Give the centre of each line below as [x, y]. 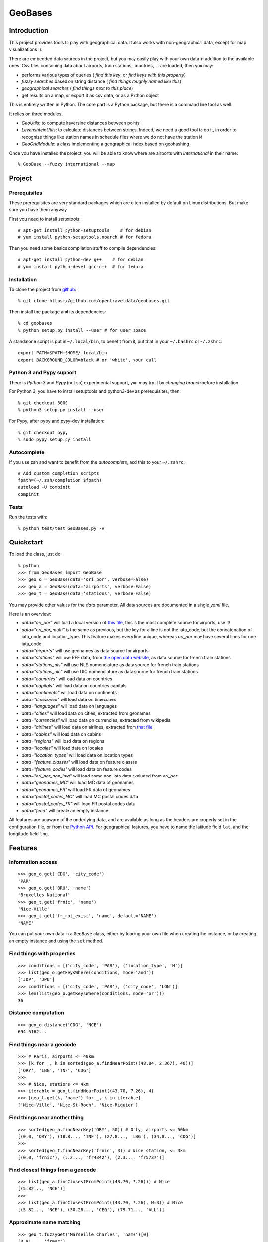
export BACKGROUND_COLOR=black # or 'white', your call [87, 360]
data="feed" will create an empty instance [65, 810]
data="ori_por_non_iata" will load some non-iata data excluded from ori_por [100, 776]
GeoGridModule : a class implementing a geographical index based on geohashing [105, 144]
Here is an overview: [30, 614]
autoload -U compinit [44, 487]
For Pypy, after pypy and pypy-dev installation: [57, 421]
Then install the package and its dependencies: [58, 312]
